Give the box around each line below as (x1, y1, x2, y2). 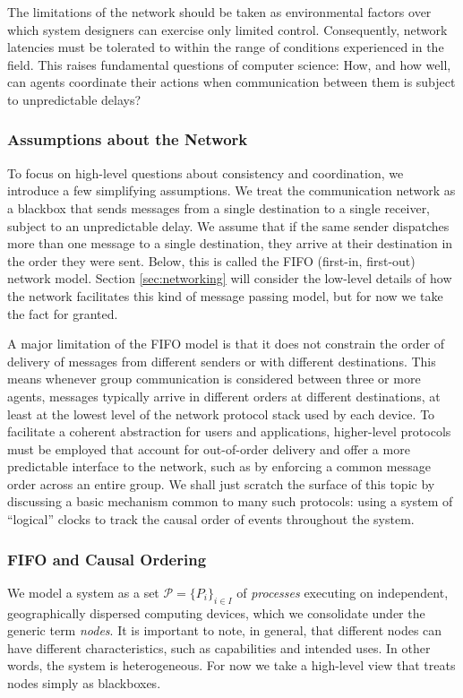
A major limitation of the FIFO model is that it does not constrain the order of (7, 334, 445, 353)
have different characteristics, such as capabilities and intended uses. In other (7, 638, 431, 657)
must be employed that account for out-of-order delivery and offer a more (7, 439, 410, 458)
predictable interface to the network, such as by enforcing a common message (7, 457, 431, 476)
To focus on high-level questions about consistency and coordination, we (7, 163, 404, 182)
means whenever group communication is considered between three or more (7, 369, 421, 388)
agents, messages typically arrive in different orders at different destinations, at (7, 386, 441, 405)
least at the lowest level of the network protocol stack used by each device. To (7, 404, 435, 423)
